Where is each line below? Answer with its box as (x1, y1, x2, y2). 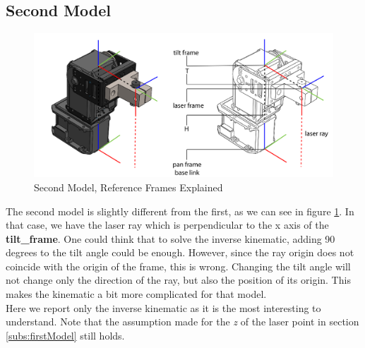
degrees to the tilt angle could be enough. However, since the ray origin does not (6, 245, 354, 260)
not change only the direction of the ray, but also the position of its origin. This (6, 272, 351, 287)
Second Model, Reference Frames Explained (34, 179, 223, 194)
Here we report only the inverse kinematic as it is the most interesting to (6, 300, 321, 315)
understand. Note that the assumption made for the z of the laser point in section (6, 314, 359, 329)
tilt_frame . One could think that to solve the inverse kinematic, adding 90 (6, 231, 335, 246)
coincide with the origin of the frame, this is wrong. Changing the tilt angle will (6, 258, 351, 273)
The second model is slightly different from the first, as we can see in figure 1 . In (6, 203, 354, 218)
